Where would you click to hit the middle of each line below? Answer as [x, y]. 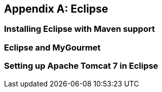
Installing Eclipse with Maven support [79, 29]
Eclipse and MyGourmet [52, 47]
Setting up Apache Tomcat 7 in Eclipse [81, 66]
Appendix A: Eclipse [56, 9]
